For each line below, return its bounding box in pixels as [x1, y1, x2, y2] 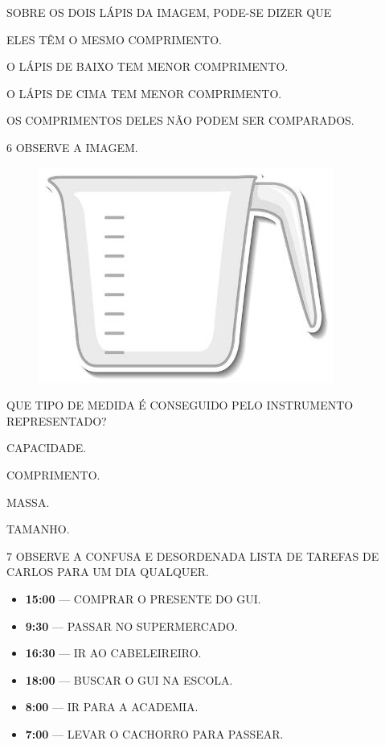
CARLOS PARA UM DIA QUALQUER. [6, 563, 210, 580]
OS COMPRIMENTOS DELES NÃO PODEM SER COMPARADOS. [6, 112, 354, 129]
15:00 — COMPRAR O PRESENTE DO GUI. [25, 590, 261, 607]
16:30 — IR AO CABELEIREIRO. [25, 644, 202, 661]
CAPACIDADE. [6, 439, 87, 456]
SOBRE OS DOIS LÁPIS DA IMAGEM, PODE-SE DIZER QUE [6, 4, 332, 20]
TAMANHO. [6, 521, 70, 537]
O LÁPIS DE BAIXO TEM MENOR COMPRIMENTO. [6, 58, 289, 75]
